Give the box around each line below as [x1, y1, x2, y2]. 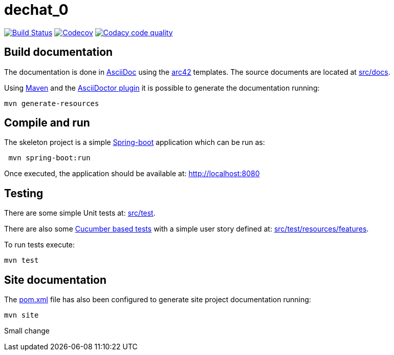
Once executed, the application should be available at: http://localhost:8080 [4, 169, 260, 178]
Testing [4, 186, 43, 200]
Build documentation [4, 46, 113, 59]
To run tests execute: [4, 240, 75, 249]
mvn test [4, 256, 39, 265]
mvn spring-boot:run [8, 154, 91, 162]
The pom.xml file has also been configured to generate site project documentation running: [4, 295, 311, 304]
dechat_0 [4, 1, 69, 18]
